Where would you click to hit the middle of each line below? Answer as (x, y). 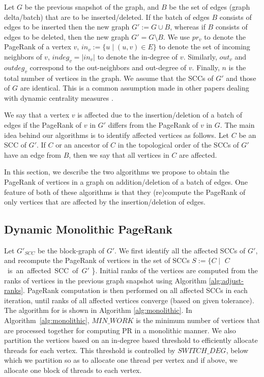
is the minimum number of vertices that (198, 320)
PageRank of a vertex (38, 47)
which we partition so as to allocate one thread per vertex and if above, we (121, 360)
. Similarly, (200, 56)
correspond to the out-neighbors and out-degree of (108, 67)
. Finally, (206, 67)
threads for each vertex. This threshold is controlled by (90, 350)
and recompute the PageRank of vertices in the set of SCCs (97, 260)
